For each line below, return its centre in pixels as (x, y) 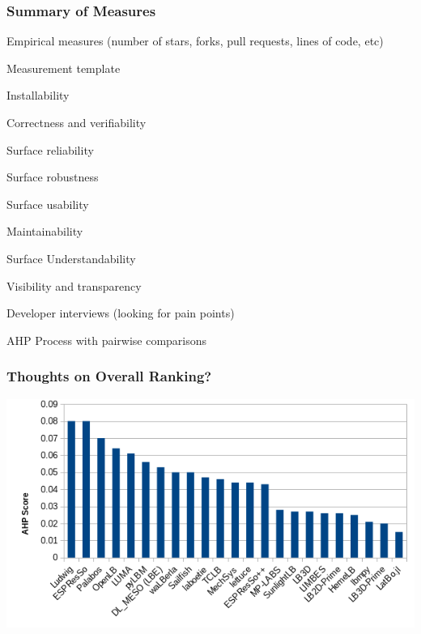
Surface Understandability (71, 258)
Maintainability (45, 231)
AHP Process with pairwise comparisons (107, 340)
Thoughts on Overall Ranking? (109, 376)
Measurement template (64, 68)
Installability (38, 95)
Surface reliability (50, 149)
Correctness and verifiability (77, 122)
